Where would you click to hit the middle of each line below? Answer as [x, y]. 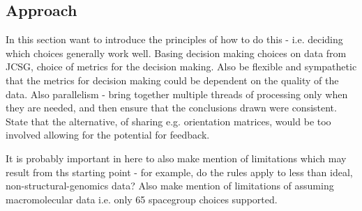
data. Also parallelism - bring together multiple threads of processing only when [177, 94]
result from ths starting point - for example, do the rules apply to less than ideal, [179, 172]
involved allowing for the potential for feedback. [108, 135]
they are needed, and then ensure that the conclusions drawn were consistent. [171, 108]
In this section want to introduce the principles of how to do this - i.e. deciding [174, 39]
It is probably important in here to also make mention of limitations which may [176, 158]
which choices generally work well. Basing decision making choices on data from [176, 53]
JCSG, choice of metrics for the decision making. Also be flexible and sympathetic [181, 67]
